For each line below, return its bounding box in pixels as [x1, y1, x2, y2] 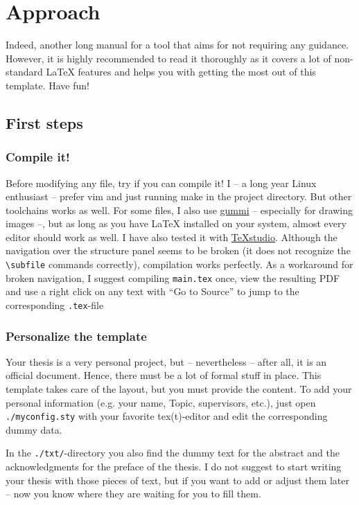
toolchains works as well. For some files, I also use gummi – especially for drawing [6, 202, 353, 217]
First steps [6, 112, 83, 133]
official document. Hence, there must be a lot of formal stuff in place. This [6, 368, 322, 382]
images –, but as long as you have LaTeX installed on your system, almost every [6, 216, 347, 231]
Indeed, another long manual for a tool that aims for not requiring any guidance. [6, 37, 349, 52]
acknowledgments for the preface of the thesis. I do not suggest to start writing [6, 459, 342, 474]
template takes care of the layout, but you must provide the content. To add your [6, 382, 352, 396]
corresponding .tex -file [6, 297, 104, 312]
